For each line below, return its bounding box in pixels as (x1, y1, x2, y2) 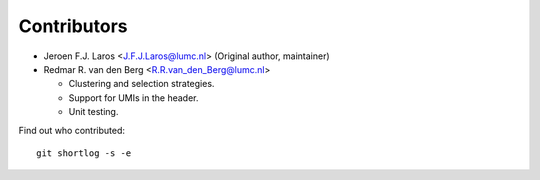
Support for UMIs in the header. (68, 91, 199, 104)
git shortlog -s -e (36, 147, 132, 159)
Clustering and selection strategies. (68, 78, 215, 90)
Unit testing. (68, 106, 119, 118)
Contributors (18, 15, 129, 37)
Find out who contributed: (18, 124, 125, 136)
